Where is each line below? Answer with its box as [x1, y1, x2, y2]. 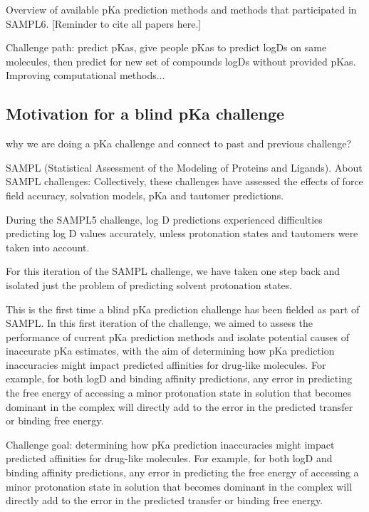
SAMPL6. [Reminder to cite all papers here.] [6, 16, 202, 31]
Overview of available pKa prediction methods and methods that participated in [6, 2, 357, 16]
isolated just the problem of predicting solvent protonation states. [6, 277, 293, 292]
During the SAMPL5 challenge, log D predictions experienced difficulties [6, 211, 323, 226]
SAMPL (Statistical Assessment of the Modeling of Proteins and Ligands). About [6, 160, 363, 174]
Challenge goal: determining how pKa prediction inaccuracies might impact [6, 437, 335, 451]
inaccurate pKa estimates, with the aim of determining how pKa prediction [6, 343, 335, 358]
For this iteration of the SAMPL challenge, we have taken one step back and [6, 263, 341, 278]
